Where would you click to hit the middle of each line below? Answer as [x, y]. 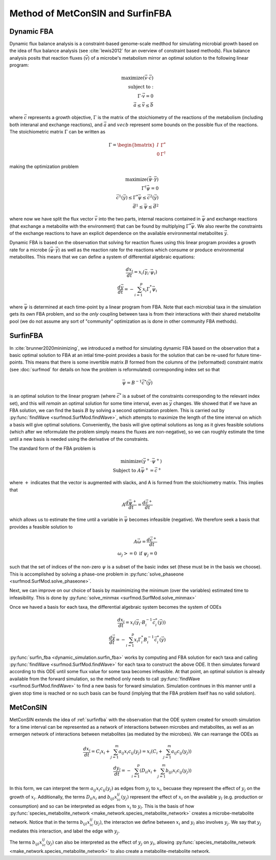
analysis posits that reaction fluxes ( [47, 58]
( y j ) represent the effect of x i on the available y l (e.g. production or [192, 798]
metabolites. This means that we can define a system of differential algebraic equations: [102, 257]
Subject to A [127, 470]
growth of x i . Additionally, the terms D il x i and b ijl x [63, 798]
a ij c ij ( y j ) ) [181, 752]
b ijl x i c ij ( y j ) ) [178, 771]
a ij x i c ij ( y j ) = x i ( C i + [141, 752]
